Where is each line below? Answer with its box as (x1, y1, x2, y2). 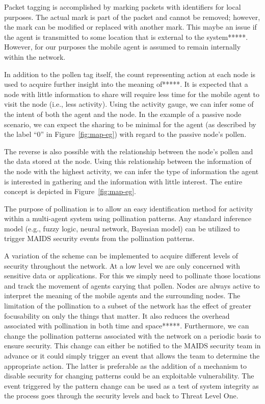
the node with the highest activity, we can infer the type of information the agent (4, 165, 259, 176)
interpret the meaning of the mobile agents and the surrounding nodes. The (4, 290, 241, 301)
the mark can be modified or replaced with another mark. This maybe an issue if (4, 21, 257, 32)
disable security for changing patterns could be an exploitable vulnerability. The (4, 370, 254, 381)
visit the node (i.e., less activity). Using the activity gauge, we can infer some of (4, 99, 254, 109)
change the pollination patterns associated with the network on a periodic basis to (4, 330, 261, 341)
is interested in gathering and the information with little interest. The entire (4, 176, 243, 186)
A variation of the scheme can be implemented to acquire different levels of (4, 250, 238, 261)
